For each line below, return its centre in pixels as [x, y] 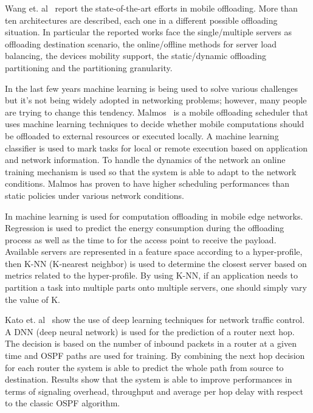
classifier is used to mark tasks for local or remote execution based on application [156, 147]
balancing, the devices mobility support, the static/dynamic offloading [136, 56]
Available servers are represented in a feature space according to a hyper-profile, [154, 252]
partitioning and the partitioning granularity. [89, 67]
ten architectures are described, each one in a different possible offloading [141, 20]
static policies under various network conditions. [95, 195]
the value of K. [33, 299]
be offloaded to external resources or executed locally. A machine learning [142, 135]
